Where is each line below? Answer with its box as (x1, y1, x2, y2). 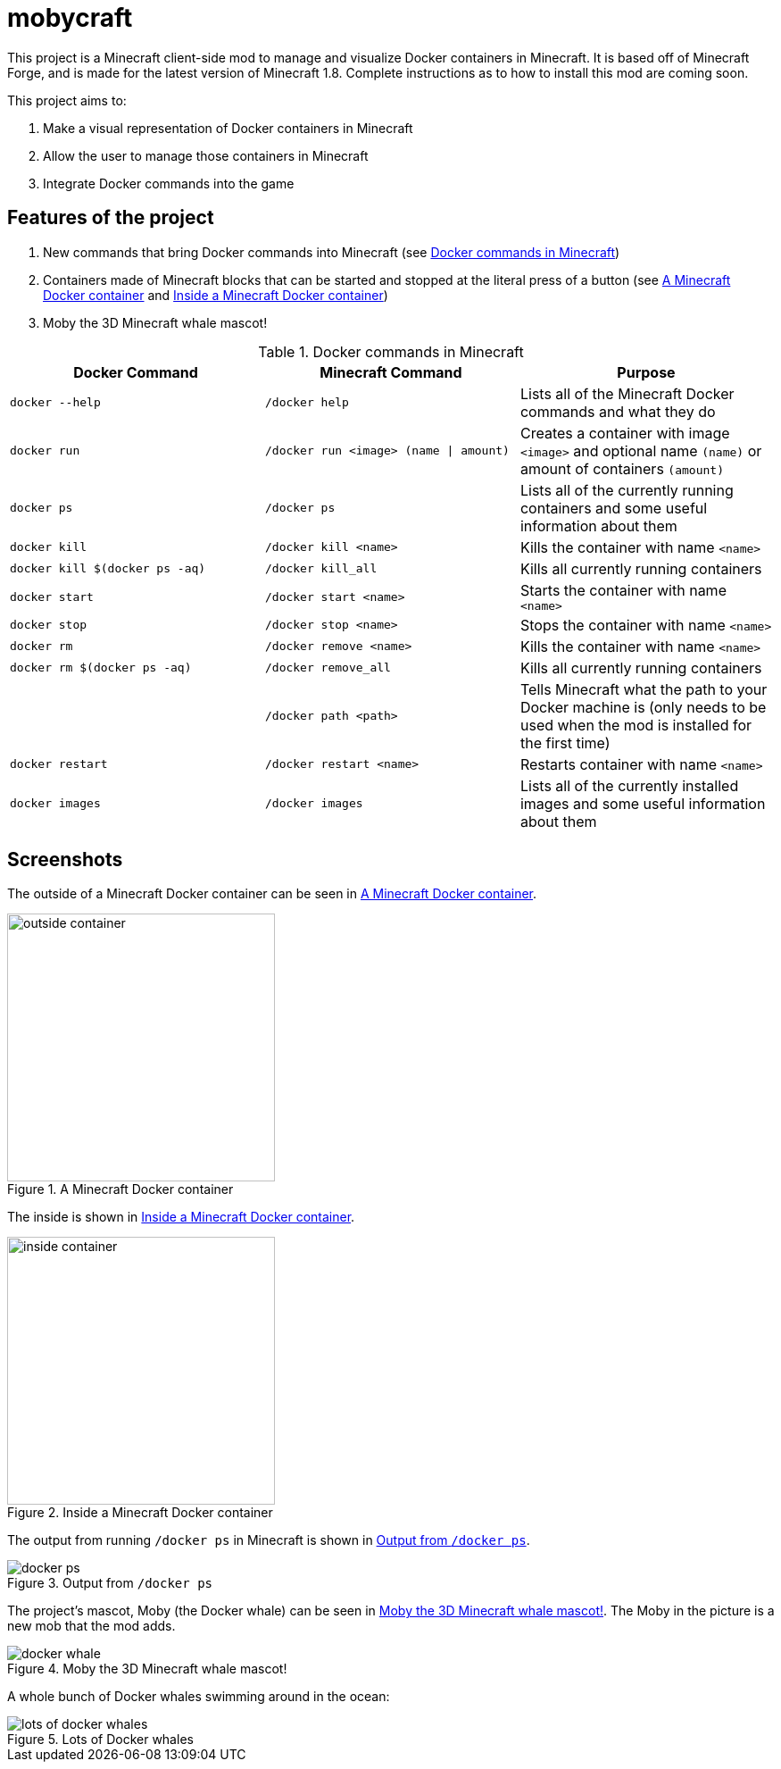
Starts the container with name (519, 580, 727, 599)
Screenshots (7, 848, 123, 872)
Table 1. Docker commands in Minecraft (258, 342, 524, 361)
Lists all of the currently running (519, 480, 734, 499)
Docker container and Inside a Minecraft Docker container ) (43, 287, 388, 303)
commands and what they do (519, 402, 716, 421)
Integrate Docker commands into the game (43, 175, 295, 191)
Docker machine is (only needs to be (519, 697, 767, 716)
